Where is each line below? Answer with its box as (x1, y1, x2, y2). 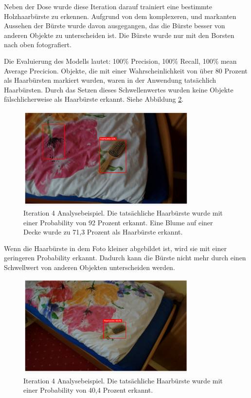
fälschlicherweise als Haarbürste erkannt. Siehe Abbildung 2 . (4, 94, 184, 104)
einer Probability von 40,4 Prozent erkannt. (23, 385, 153, 395)
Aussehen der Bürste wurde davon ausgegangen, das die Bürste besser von (4, 20, 225, 31)
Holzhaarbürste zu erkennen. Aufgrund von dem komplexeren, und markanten (4, 11, 236, 21)
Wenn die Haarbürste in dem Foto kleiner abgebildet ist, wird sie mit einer (4, 243, 227, 253)
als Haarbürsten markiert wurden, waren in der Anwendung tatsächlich (4, 75, 216, 85)
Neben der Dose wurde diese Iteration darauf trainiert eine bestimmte (4, 1, 213, 11)
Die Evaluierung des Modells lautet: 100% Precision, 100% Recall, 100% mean (4, 55, 237, 66)
